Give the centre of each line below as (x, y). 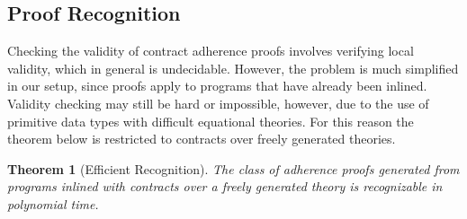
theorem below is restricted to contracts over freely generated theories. (202, 139)
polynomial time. (53, 203)
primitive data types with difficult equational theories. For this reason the (211, 121)
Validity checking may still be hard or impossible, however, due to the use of (218, 103)
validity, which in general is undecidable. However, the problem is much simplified (233, 68)
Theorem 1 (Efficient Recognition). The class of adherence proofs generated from (233, 168)
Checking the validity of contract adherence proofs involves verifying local (211, 51)
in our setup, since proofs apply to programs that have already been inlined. (217, 86)
